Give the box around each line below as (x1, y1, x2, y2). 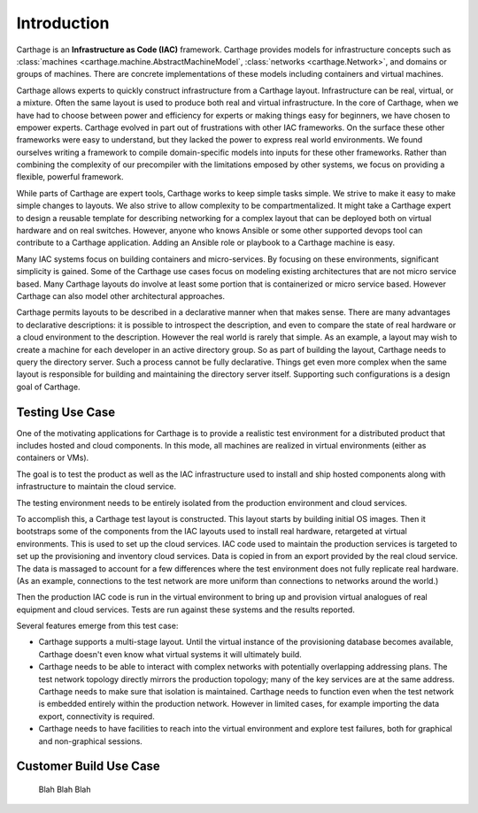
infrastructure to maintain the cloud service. (16, 481, 177, 492)
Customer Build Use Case (16, 759, 161, 774)
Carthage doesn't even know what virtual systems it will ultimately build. (38, 648, 303, 659)
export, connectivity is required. (38, 710, 155, 721)
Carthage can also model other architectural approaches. (16, 290, 226, 301)
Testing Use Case (16, 404, 115, 419)
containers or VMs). (16, 452, 89, 464)
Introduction (16, 13, 110, 33)
